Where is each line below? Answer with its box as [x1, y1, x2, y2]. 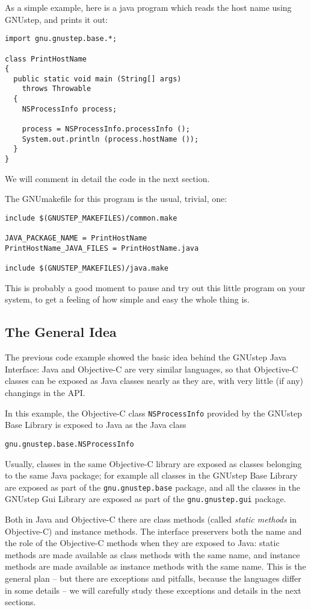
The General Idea [5, 322, 117, 341]
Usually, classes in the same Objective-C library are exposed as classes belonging [5, 457, 302, 470]
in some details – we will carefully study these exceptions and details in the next [5, 583, 301, 596]
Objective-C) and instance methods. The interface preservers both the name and [5, 524, 302, 537]
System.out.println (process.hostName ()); [22, 134, 199, 143]
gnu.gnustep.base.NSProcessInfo [5, 439, 134, 448]
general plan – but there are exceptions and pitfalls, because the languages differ [5, 571, 301, 584]
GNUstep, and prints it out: [5, 13, 108, 25]
